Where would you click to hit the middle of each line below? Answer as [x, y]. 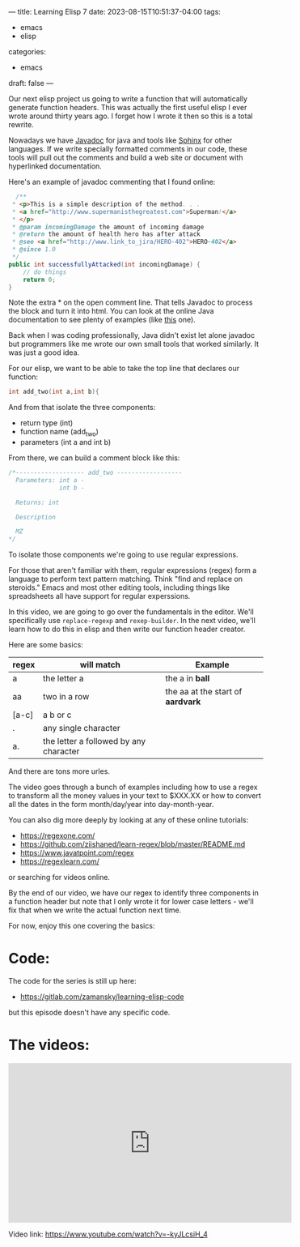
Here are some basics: [46, 645]
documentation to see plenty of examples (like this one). [102, 320]
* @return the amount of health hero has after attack [106, 234]
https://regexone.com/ [57, 836]
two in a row [66, 697]
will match [100, 665]
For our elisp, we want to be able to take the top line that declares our [124, 369]
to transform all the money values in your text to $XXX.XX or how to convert [135, 796]
